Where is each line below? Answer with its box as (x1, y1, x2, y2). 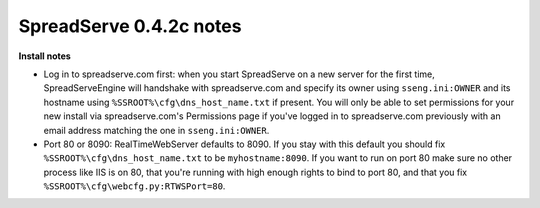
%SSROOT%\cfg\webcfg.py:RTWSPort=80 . (43, 180, 226, 192)
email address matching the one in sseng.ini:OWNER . (43, 124, 270, 136)
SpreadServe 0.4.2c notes (18, 15, 242, 37)
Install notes (18, 50, 72, 62)
